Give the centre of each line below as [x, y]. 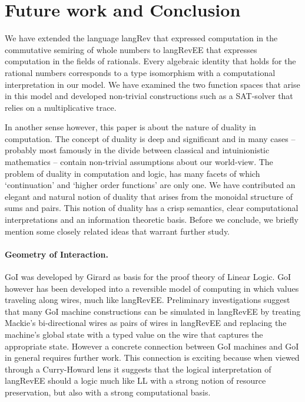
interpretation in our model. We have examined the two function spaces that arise [152, 84]
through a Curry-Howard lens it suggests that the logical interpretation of [138, 369]
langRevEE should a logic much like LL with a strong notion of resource [135, 380]
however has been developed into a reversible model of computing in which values [152, 288]
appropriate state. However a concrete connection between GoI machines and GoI [152, 346]
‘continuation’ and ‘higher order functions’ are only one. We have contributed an [150, 185]
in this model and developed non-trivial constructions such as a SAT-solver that [149, 96]
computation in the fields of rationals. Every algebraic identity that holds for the [150, 61]
